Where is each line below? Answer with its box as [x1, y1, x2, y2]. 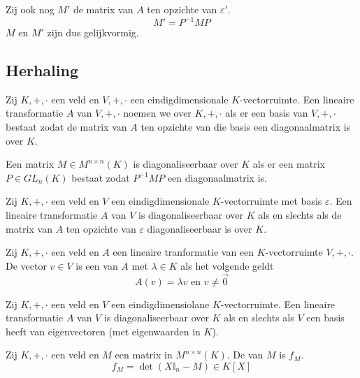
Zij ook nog [6, 2, 55, 16]
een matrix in [115, 347, 173, 362]
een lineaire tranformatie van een [113, 245, 254, 259]
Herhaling [6, 59, 78, 81]
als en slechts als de [258, 208, 342, 222]
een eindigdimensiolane [111, 296, 210, 311]
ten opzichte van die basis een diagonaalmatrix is [141, 119, 351, 134]
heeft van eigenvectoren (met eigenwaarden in [6, 324, 201, 338]
